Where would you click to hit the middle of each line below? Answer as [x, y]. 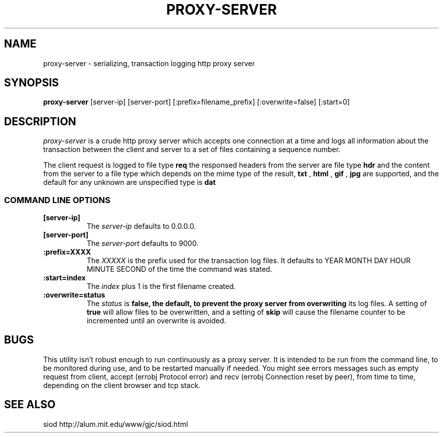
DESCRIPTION [40, 121]
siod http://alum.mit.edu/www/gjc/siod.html [116, 424]
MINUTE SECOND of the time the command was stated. [180, 269]
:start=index [64, 278]
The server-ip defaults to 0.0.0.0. [141, 226]
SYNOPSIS [32, 83]
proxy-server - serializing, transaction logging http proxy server [149, 63]
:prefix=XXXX [67, 252]
